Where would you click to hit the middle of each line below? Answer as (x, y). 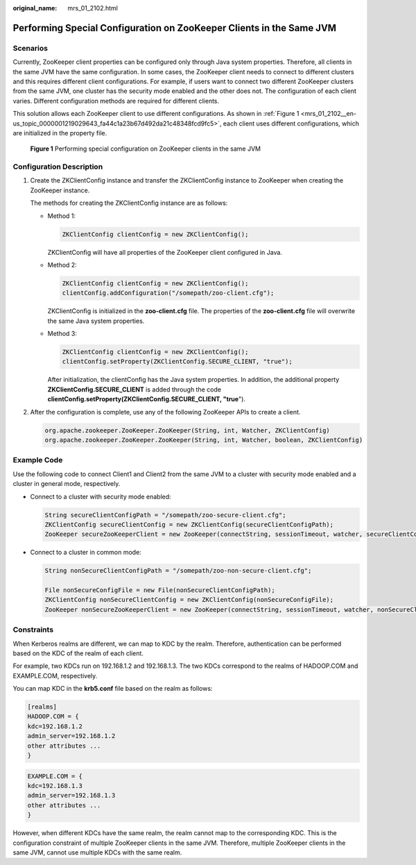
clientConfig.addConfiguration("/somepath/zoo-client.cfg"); (168, 293)
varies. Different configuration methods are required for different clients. (116, 101)
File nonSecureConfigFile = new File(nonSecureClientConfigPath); (160, 590)
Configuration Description (58, 167)
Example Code (38, 460)
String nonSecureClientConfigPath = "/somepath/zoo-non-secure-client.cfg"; (178, 571)
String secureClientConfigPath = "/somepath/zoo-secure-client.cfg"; (165, 515)
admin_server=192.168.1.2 (71, 736)
